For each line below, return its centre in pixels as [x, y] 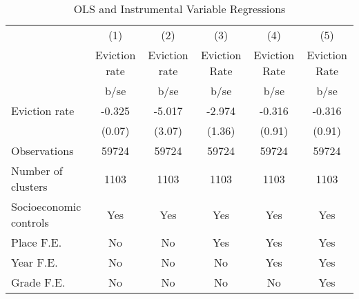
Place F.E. [37, 242]
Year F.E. [35, 262]
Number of [37, 171]
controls [30, 222]
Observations [42, 151]
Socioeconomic [46, 206]
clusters [29, 186]
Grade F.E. [38, 282]
